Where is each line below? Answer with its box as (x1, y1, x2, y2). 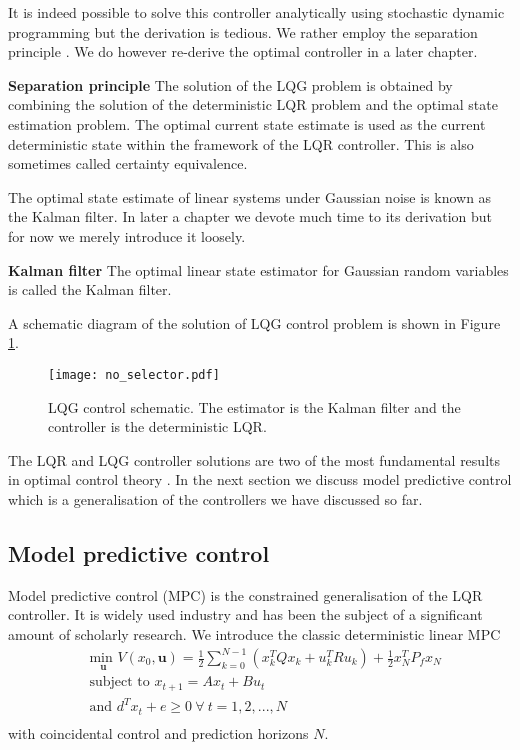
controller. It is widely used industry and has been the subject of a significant (8, 604, 483, 625)
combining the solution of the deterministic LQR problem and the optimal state (8, 94, 498, 115)
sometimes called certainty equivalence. (8, 153, 248, 174)
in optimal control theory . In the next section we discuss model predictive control (8, 469, 512, 490)
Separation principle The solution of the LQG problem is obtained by (8, 74, 453, 95)
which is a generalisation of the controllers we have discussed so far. (8, 488, 423, 509)
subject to (89, 675, 150, 690)
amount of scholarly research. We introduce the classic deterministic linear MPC (8, 623, 501, 644)
